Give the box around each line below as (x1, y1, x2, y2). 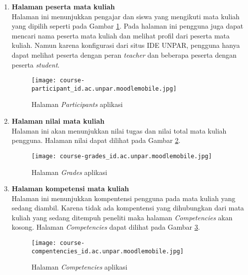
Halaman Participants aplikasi (31, 99, 123, 109)
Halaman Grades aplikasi (31, 167, 107, 177)
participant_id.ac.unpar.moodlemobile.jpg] (31, 85, 177, 92)
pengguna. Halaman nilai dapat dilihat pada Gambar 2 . (11, 135, 181, 145)
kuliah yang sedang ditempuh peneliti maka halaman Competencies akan (11, 212, 233, 222)
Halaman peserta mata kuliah (11, 1, 115, 11)
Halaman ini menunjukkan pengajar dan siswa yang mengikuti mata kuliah (11, 11, 240, 21)
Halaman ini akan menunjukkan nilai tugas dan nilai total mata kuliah (11, 125, 227, 136)
